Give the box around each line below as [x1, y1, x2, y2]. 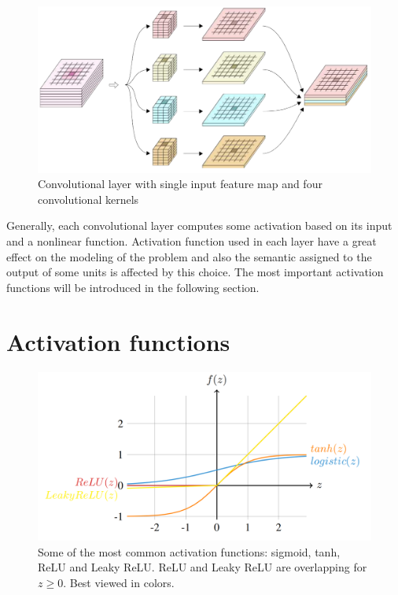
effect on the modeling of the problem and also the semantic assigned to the [6, 248, 372, 264]
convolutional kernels [38, 190, 139, 207]
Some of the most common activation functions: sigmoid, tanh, [38, 543, 341, 560]
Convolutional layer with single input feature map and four [38, 176, 322, 192]
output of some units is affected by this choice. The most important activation [6, 264, 384, 280]
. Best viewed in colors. [63, 574, 175, 590]
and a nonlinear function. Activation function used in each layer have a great [6, 232, 377, 249]
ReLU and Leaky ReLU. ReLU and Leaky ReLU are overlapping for [38, 559, 367, 575]
